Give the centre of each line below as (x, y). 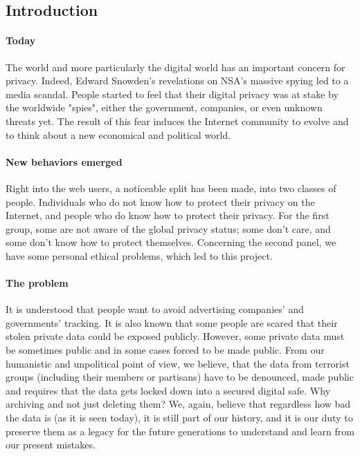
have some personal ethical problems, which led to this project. (139, 255)
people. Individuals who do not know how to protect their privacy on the (160, 201)
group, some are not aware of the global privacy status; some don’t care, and (168, 228)
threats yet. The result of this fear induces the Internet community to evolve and (177, 121)
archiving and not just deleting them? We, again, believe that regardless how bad (178, 404)
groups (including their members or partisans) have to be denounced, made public (180, 377)
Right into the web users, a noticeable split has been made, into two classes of (171, 188)
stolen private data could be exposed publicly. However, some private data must (175, 336)
